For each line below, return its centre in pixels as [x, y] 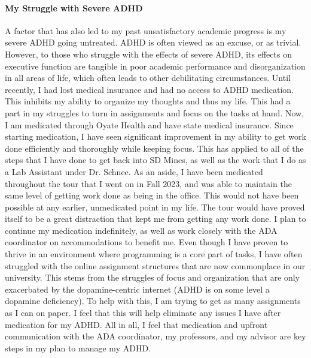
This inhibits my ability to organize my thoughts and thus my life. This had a [148, 101]
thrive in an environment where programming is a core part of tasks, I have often [154, 254]
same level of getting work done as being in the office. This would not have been [152, 195]
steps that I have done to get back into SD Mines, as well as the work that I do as [155, 160]
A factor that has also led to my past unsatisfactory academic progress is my [146, 30]
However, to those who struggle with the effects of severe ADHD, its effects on [148, 54]
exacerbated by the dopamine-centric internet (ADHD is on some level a [137, 289]
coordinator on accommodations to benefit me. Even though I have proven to [147, 242]
